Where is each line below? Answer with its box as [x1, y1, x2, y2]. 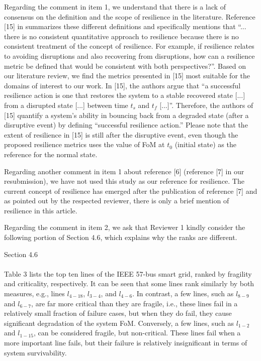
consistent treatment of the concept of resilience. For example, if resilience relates [4, 41, 254, 51]
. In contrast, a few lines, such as [132, 288, 234, 299]
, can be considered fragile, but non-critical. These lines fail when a [33, 327, 241, 338]
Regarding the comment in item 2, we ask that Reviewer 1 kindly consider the [4, 222, 245, 232]
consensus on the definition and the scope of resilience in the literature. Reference [4, 11, 255, 22]
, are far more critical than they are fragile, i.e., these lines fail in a [31, 298, 238, 308]
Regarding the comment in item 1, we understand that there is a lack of [4, 2, 226, 12]
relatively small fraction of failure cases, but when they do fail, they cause [4, 308, 232, 318]
